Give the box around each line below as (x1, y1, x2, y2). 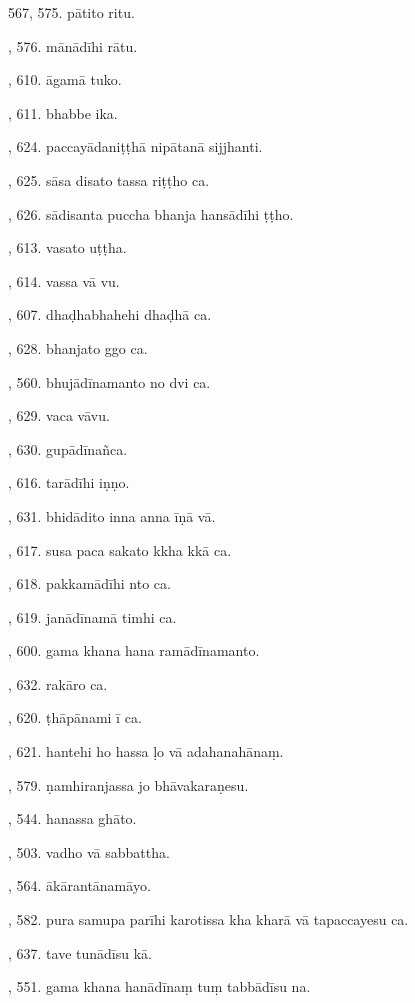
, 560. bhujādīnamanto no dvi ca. (8, 371, 211, 392)
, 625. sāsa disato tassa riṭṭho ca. (8, 169, 210, 190)
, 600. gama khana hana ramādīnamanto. (8, 640, 260, 661)
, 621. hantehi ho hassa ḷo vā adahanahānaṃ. (8, 741, 284, 762)
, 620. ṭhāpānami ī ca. (8, 707, 142, 728)
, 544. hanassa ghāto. (8, 808, 137, 829)
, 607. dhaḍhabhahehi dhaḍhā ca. (8, 304, 212, 325)
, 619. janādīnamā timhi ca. (8, 606, 177, 627)
